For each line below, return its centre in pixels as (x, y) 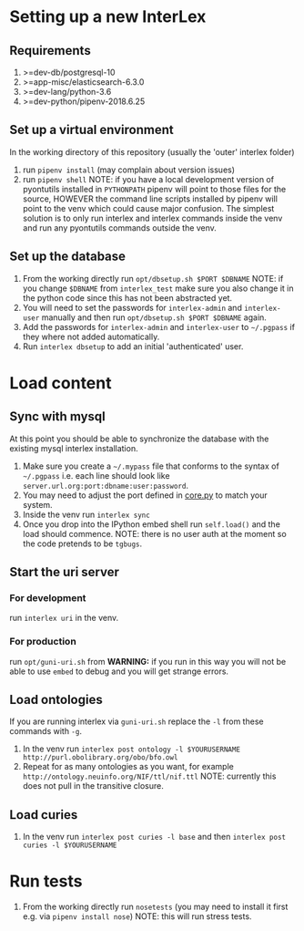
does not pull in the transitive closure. (93, 786)
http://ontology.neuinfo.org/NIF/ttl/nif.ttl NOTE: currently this (149, 776)
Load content (61, 383)
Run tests (46, 881)
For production (43, 642)
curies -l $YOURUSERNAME (70, 845)
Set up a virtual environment (92, 130)
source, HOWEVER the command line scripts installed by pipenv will (150, 199)
